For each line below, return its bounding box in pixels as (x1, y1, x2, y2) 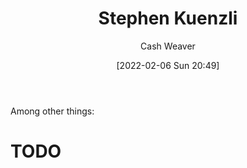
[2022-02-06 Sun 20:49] (116, 59, 220, 71)
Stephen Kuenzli (98, 7, 238, 30)
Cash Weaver (140, 40, 196, 52)
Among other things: (10, 105, 95, 117)
